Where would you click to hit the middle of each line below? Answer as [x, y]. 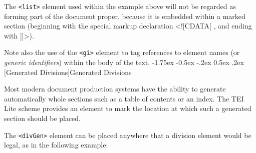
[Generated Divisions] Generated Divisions [68, 72]
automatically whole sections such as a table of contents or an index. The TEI [124, 98]
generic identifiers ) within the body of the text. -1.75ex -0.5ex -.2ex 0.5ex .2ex [124, 62]
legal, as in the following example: [56, 145]
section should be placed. [42, 118]
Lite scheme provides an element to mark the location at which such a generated [128, 108]
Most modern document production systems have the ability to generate [115, 89]
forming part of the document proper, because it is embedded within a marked [125, 16]
